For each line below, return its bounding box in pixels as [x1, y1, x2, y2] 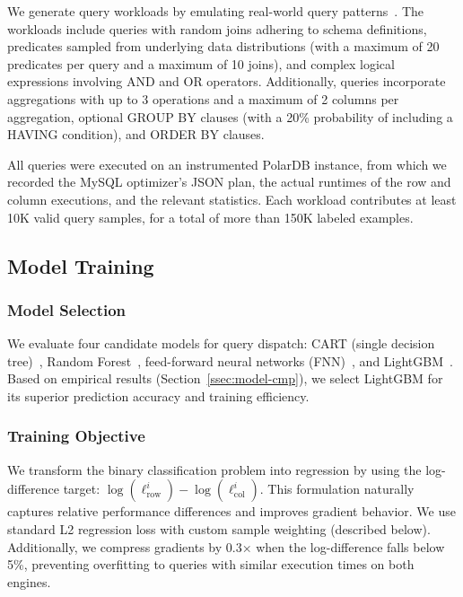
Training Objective [7, 425, 145, 447]
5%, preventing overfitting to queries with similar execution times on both [7, 555, 415, 574]
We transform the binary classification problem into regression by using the [7, 460, 422, 478]
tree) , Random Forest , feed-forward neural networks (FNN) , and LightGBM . [7, 351, 453, 370]
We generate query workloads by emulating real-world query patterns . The [7, 2, 424, 20]
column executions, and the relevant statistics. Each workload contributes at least [7, 189, 457, 208]
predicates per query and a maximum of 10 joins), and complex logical [7, 54, 395, 73]
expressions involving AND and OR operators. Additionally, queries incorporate [7, 72, 446, 91]
